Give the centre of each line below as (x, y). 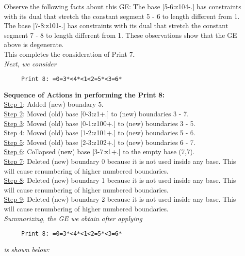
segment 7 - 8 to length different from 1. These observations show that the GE (121, 35)
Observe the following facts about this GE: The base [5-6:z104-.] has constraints (122, 6)
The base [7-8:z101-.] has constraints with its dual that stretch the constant (116, 25)
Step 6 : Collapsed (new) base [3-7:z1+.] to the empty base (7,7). (99, 152)
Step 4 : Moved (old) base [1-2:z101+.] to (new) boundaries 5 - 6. (100, 133)
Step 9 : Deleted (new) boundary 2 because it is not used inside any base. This (120, 199)
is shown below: (27, 249)
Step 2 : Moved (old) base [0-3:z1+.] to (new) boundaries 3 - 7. (96, 113)
